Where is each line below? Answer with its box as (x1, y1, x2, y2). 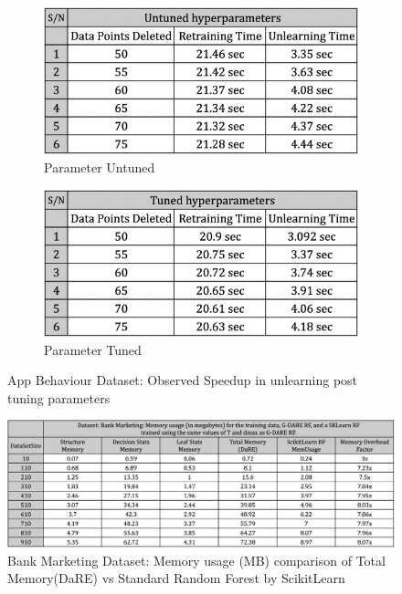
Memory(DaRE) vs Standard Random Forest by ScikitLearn (7, 568, 345, 588)
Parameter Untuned (44, 158, 155, 176)
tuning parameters (7, 388, 111, 407)
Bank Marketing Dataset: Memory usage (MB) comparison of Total (7, 550, 386, 569)
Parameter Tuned (44, 339, 142, 359)
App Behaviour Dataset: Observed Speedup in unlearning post (7, 370, 358, 390)
